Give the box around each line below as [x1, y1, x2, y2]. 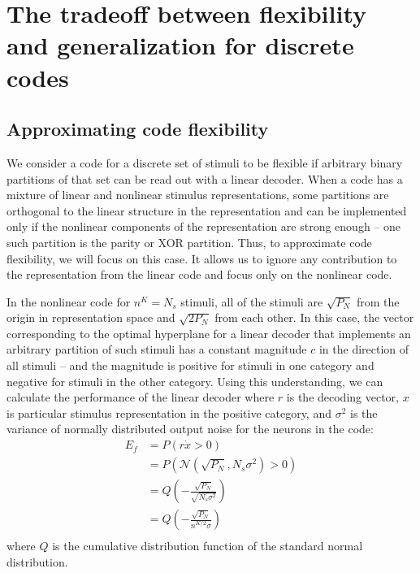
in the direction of [318, 341, 409, 358]
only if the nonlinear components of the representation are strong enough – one [6, 218, 401, 235]
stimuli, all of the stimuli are [180, 293, 323, 310]
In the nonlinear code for [6, 293, 131, 310]
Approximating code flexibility [6, 116, 269, 141]
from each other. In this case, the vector [214, 309, 414, 326]
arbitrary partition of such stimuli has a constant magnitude [6, 341, 307, 358]
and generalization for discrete [6, 28, 354, 62]
